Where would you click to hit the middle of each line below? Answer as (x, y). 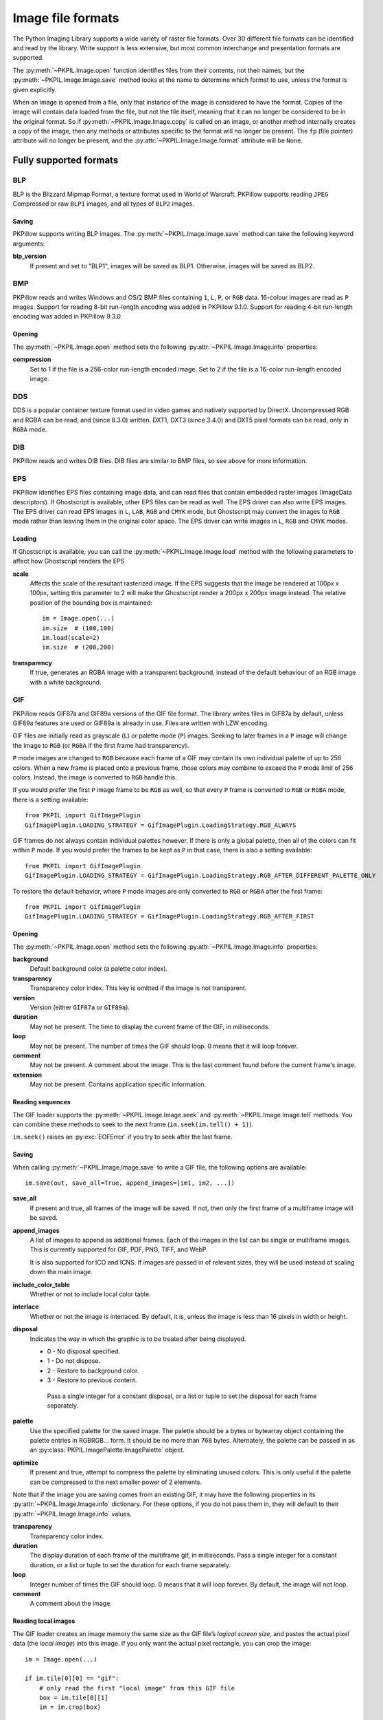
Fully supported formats (66, 161)
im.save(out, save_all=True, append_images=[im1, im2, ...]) (130, 1183)
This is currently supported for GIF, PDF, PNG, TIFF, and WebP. (119, 1249)
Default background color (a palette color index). (99, 969)
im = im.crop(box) (70, 1707)
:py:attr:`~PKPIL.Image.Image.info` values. (72, 1514)
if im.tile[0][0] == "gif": (72, 1678)
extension (27, 1075)
